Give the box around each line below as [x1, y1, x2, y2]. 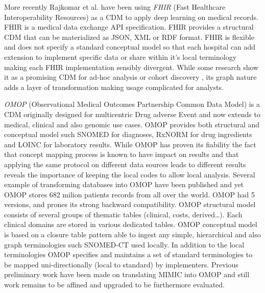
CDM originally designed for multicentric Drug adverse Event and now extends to [4, 108, 260, 119]
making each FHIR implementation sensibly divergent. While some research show [4, 61, 259, 72]
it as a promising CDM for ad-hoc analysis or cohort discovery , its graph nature [4, 72, 257, 82]
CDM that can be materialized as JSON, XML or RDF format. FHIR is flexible [4, 31, 254, 42]
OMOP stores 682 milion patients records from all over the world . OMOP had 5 [4, 189, 255, 199]
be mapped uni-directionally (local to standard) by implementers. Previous [4, 259, 238, 269]
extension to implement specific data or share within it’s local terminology [4, 51, 237, 62]
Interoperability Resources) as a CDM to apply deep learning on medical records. [4, 11, 258, 22]
